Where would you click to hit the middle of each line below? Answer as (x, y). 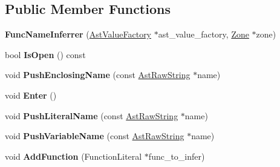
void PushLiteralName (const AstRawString (92, 115)
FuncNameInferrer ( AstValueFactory (78, 34)
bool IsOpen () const (45, 54)
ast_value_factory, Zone (203, 34)
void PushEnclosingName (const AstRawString (98, 75)
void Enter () (31, 95)
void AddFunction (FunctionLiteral (73, 156)
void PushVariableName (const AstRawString (95, 136)
